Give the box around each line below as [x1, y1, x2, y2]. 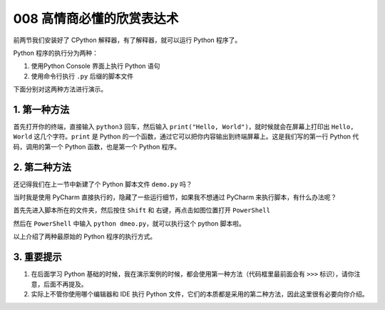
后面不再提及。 [43, 279, 88, 289]
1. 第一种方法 [13, 104, 70, 116]
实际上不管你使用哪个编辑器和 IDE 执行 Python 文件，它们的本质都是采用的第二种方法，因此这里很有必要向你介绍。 [31, 289, 369, 298]
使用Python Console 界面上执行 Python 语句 [31, 61, 160, 71]
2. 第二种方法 [13, 161, 71, 173]
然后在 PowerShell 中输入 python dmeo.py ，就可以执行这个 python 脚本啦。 [13, 219, 245, 228]
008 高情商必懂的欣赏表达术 [13, 11, 179, 26]
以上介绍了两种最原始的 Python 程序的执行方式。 [13, 232, 157, 241]
